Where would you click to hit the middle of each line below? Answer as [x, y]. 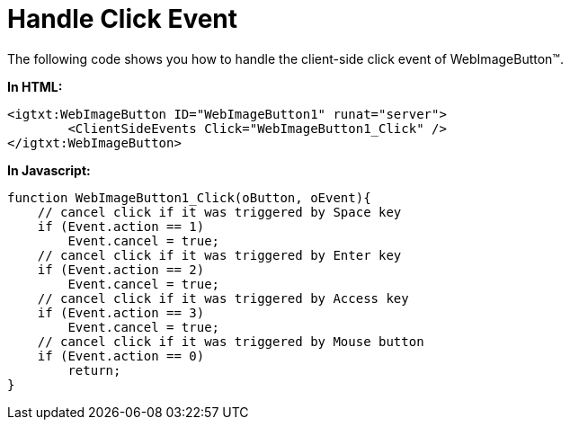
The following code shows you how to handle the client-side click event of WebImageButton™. [285, 58]
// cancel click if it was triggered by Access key [223, 298]
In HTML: [35, 86]
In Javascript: [49, 170]
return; [94, 370]
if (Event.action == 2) [121, 269]
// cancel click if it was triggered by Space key [219, 212]
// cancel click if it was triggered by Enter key [219, 255]
